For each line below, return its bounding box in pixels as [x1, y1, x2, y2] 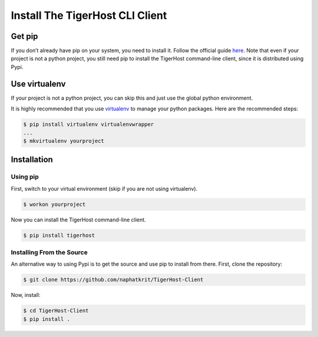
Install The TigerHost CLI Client [11, 9, 167, 22]
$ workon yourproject [23, 201, 86, 208]
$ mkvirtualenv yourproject [23, 138, 104, 144]
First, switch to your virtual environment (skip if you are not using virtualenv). [11, 185, 198, 192]
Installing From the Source [11, 248, 88, 256]
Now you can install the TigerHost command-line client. [11, 216, 147, 223]
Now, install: [11, 292, 41, 299]
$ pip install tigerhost [23, 232, 95, 238]
